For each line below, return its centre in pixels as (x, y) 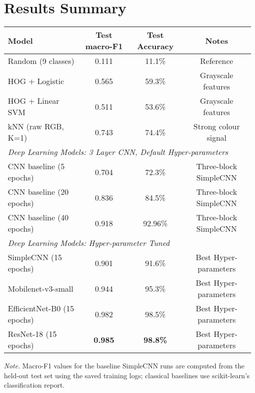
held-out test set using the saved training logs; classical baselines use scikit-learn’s (127, 375)
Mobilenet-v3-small (41, 288)
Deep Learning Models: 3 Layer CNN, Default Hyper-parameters (118, 152)
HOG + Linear (34, 101)
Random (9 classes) (41, 61)
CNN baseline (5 (36, 166)
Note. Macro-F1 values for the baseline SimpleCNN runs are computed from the (124, 366)
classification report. (34, 385)
